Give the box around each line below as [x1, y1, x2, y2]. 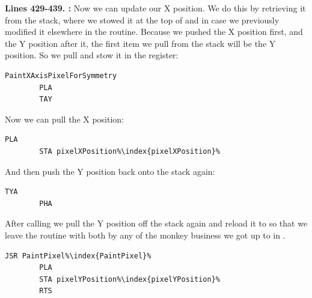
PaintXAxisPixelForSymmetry [5, 71, 117, 80]
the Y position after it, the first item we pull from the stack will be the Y [5, 37, 276, 49]
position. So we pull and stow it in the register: [5, 49, 179, 61]
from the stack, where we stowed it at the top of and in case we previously [5, 13, 280, 26]
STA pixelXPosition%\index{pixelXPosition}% [39, 147, 220, 156]
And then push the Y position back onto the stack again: [5, 165, 215, 177]
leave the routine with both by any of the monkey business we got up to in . [5, 228, 286, 241]
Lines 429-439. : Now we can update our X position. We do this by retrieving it [5, 2, 306, 14]
